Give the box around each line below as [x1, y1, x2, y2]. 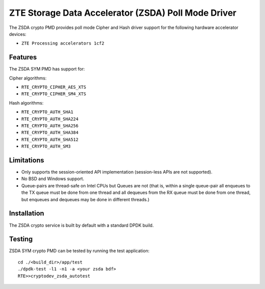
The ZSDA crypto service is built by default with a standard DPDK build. [9, 222, 154, 228]
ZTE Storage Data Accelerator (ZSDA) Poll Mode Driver [9, 7, 237, 18]
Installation [9, 209, 44, 218]
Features [9, 53, 37, 61]
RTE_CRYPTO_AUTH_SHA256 [21, 123, 79, 129]
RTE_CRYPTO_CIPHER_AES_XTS [21, 84, 86, 90]
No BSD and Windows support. [21, 176, 84, 182]
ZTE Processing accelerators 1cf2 [21, 41, 105, 46]
